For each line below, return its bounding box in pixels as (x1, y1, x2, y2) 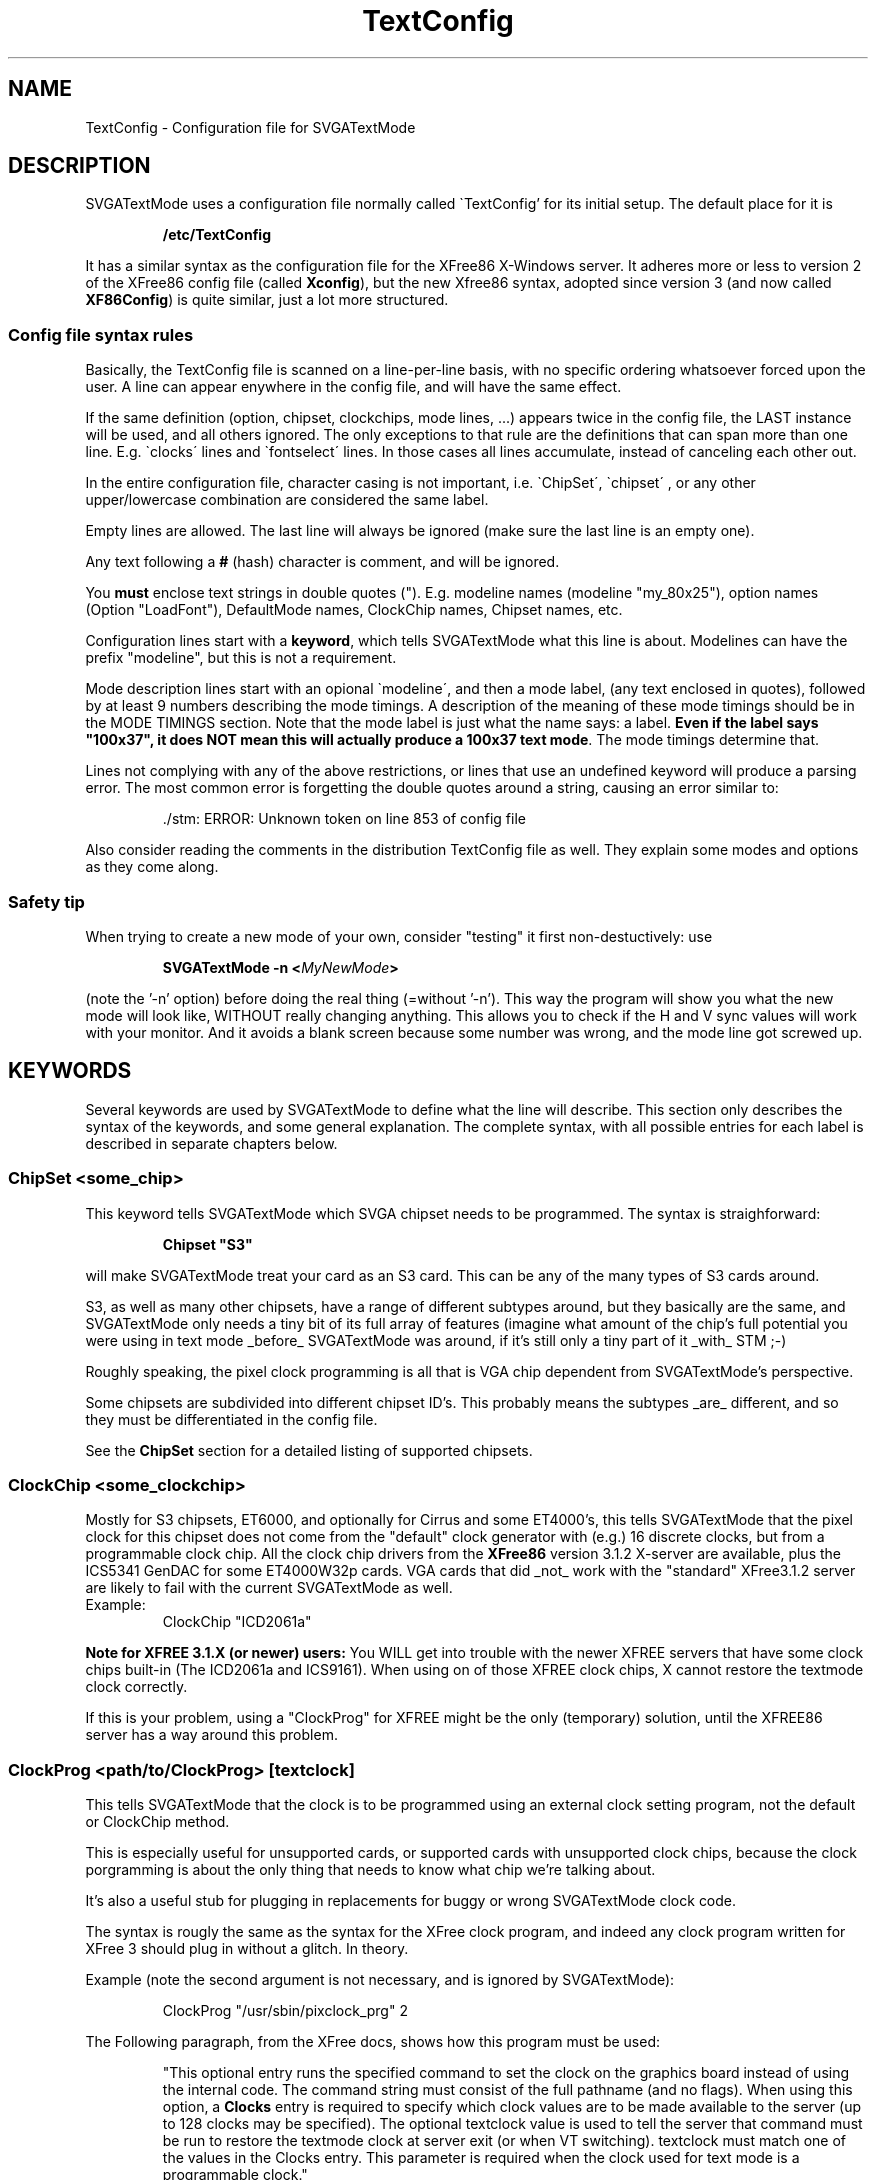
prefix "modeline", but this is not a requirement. (85, 649, 397, 667)
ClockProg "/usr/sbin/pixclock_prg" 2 (162, 2002, 408, 2020)
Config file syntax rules (8, 324, 194, 345)
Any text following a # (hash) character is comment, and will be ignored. (85, 553, 560, 571)
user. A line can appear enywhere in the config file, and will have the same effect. (85, 378, 622, 396)
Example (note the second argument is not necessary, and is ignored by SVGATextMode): (85, 1971, 675, 1989)
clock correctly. (85, 1678, 188, 1696)
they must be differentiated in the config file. (85, 1410, 378, 1428)
